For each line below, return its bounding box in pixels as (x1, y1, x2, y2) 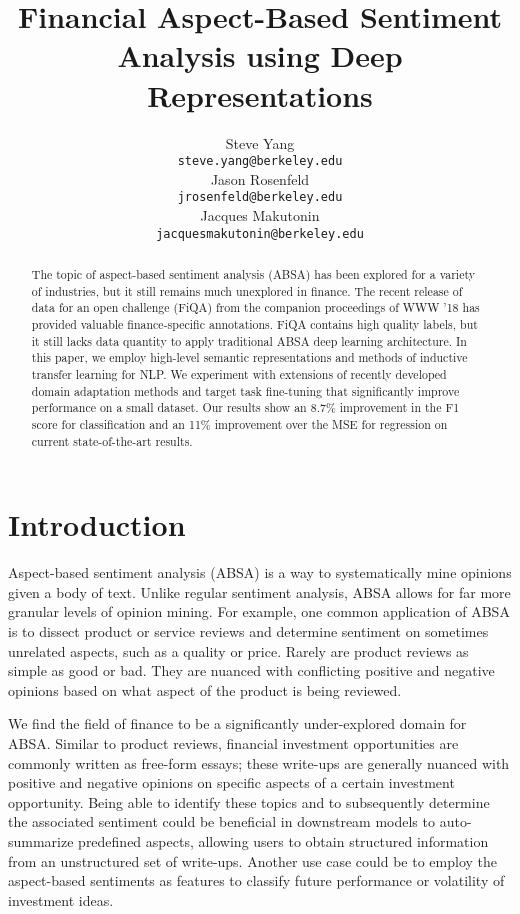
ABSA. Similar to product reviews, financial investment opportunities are (8, 732, 459, 753)
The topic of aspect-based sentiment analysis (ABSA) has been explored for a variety (31, 266, 476, 283)
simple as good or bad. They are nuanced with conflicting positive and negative (8, 660, 495, 681)
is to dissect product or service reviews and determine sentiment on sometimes (8, 620, 489, 641)
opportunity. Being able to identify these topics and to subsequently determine (8, 791, 490, 812)
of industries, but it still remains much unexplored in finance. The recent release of (31, 282, 463, 299)
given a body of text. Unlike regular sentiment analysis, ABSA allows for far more (8, 581, 511, 602)
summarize (8, 830, 74, 851)
